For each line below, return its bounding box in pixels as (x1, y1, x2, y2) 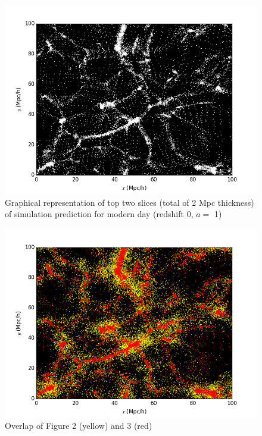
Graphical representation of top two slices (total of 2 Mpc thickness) (5, 196, 254, 208)
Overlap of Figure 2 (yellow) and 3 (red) (5, 419, 152, 432)
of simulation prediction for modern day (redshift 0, (5, 208, 194, 220)
